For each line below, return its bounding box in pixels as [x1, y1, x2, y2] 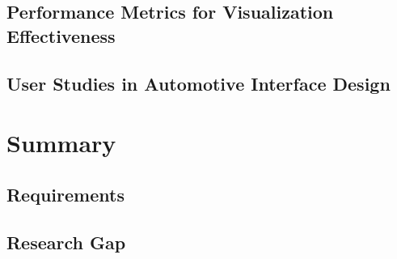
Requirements [6, 181, 125, 206]
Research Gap [6, 229, 126, 254]
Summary [6, 126, 116, 159]
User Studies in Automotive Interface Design [6, 70, 391, 96]
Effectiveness [6, 23, 116, 48]
